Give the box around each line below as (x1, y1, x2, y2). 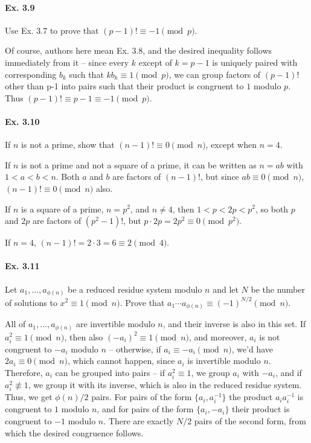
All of (5, 317, 26, 330)
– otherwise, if (109, 342, 161, 355)
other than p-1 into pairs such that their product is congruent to (5, 80, 244, 92)
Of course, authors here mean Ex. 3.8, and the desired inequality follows (5, 44, 272, 57)
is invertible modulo (187, 354, 261, 367)
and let (213, 282, 239, 295)
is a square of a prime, (21, 202, 104, 215)
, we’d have (231, 342, 274, 355)
